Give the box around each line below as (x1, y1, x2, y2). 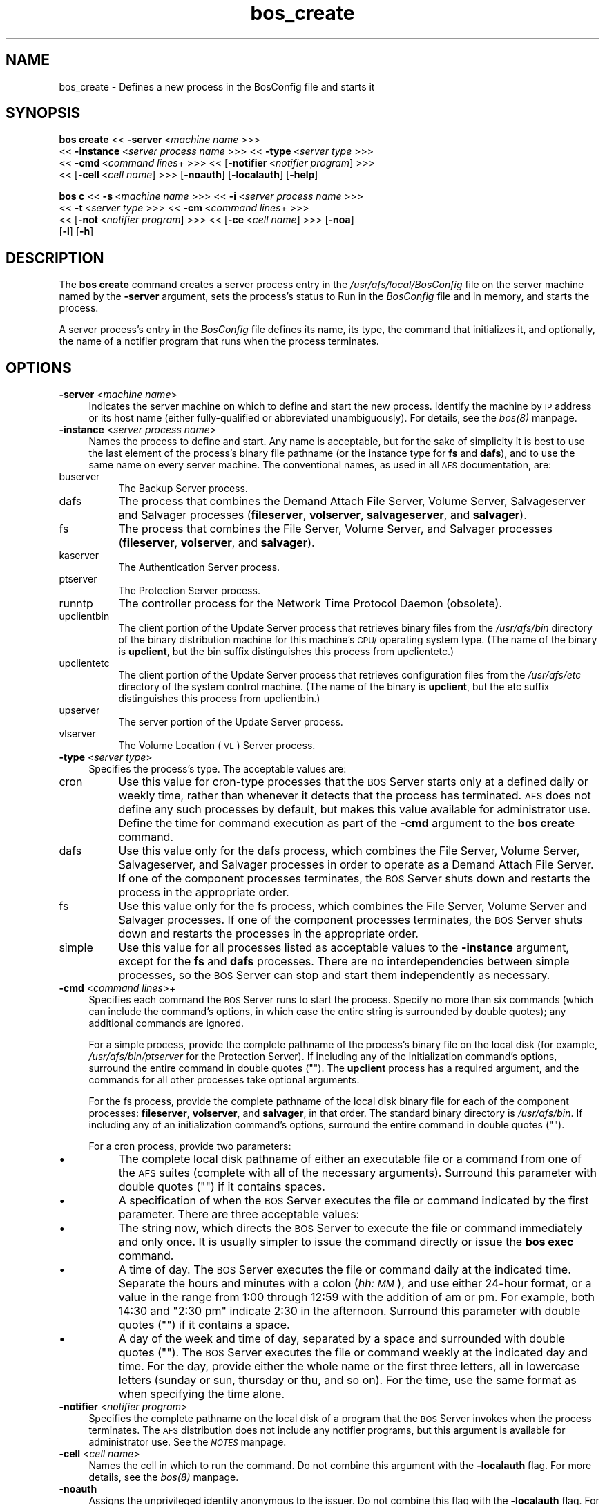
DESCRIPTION (6, 249, 104, 267)
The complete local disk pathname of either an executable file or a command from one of (118, 1152, 582, 1166)
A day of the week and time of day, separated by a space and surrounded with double (118, 1332, 566, 1346)
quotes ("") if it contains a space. (118, 1318, 290, 1332)
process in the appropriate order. (118, 885, 289, 900)
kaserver (59, 549, 99, 562)
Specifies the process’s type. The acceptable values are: (88, 763, 347, 775)
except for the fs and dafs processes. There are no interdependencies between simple (118, 954, 570, 969)
